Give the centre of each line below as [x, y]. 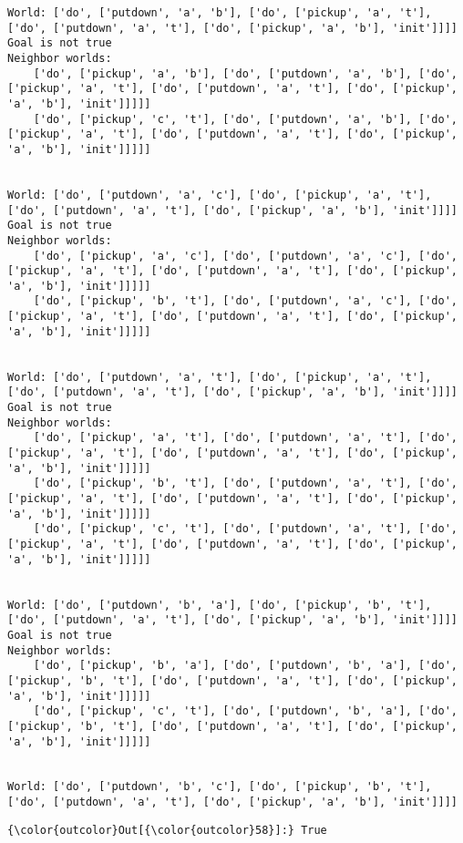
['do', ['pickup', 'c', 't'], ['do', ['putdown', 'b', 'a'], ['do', [245, 711]
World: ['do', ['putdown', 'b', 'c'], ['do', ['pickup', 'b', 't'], [220, 787]
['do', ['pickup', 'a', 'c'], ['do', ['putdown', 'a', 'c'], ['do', [245, 256]
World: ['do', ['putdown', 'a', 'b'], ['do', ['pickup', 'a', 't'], [220, 13]
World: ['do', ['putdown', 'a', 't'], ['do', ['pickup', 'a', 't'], [220, 377]
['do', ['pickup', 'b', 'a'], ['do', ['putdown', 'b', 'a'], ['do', [245, 666]
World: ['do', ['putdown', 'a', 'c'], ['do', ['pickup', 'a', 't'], [220, 195]
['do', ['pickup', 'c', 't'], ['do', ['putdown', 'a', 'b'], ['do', [245, 119]
